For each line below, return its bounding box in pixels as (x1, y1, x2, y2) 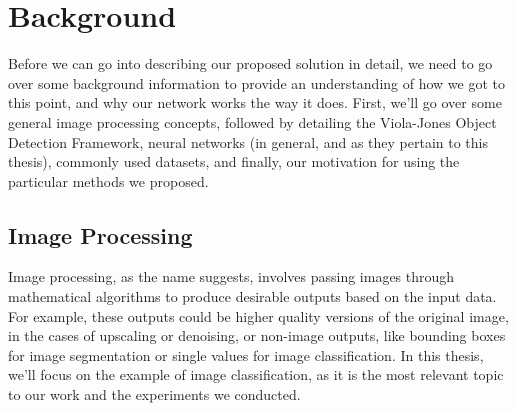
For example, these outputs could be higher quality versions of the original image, (8, 305, 509, 326)
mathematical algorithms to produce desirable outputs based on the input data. (8, 286, 497, 307)
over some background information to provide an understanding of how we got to (8, 72, 505, 93)
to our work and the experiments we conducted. (8, 384, 301, 405)
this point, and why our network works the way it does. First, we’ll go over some (8, 92, 502, 113)
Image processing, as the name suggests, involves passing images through (8, 266, 455, 287)
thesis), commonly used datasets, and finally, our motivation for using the (8, 151, 460, 172)
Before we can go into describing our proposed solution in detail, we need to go (8, 53, 493, 74)
